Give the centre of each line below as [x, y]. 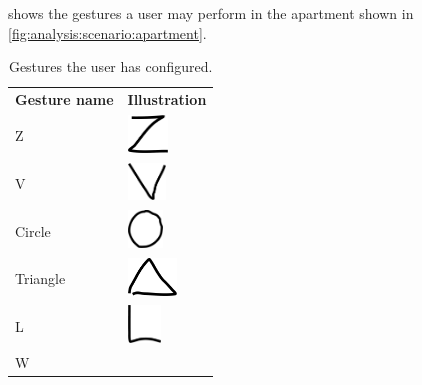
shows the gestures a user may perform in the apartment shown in [211, 13]
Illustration [167, 99]
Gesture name [64, 99]
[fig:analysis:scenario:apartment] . [107, 32]
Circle [33, 230]
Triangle [40, 278]
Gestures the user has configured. [110, 66]
